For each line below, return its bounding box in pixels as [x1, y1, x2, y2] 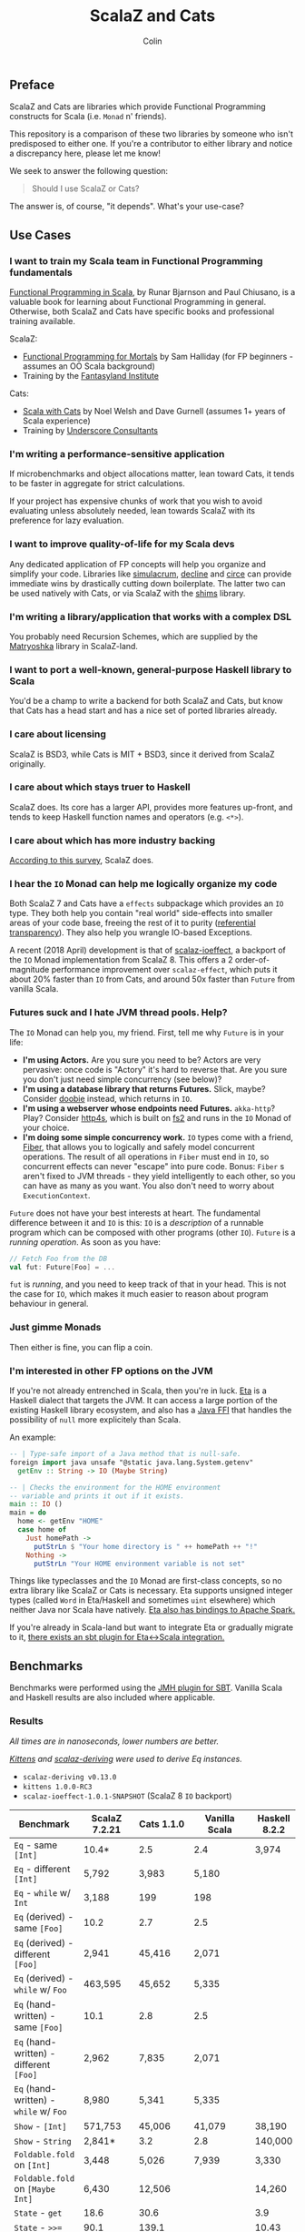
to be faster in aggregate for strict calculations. [9, 478, 185, 489]
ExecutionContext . [22, 1189, 91, 1200]
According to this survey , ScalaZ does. [9, 855, 154, 866]
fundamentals [9, 266, 73, 279]
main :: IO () [9, 1500, 64, 1509]
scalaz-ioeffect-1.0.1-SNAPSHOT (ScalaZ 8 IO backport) [22, 1790, 232, 1801]
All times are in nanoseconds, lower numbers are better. [9, 1736, 220, 1747]
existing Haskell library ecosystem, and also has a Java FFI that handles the [9, 1404, 292, 1416]
